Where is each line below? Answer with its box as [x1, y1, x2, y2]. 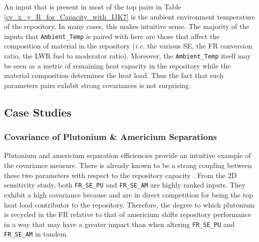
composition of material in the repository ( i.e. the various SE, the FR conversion [4, 40, 252, 51]
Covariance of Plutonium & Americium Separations [4, 130, 217, 143]
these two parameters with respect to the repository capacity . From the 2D [4, 169, 237, 180]
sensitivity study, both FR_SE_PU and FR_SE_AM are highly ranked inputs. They [4, 179, 246, 190]
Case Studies [4, 104, 72, 119]
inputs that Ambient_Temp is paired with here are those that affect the [4, 30, 220, 41]
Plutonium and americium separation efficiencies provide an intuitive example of [4, 150, 251, 160]
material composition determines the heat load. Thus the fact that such [4, 70, 224, 80]
